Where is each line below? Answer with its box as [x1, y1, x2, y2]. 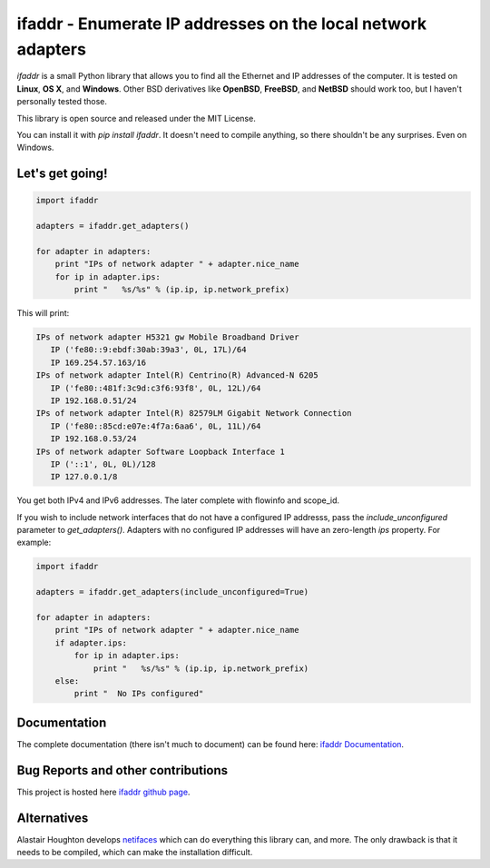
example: [16, 537, 52, 548]
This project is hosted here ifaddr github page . [16, 786, 191, 797]
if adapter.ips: [54, 637, 127, 648]
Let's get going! [16, 166, 108, 182]
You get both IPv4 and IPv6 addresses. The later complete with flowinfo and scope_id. [16, 495, 340, 506]
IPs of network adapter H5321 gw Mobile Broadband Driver [35, 332, 299, 342]
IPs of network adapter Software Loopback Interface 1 [35, 446, 285, 457]
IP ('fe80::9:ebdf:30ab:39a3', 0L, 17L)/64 [50, 345, 247, 355]
